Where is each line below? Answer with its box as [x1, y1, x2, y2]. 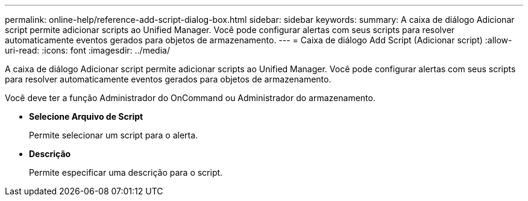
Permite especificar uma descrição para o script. [29, 167, 223, 178]
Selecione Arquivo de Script [29, 111, 143, 122]
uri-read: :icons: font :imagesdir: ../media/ [5, 45, 170, 55]
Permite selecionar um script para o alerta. [29, 130, 198, 140]
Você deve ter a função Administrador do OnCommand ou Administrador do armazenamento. [5, 93, 376, 103]
